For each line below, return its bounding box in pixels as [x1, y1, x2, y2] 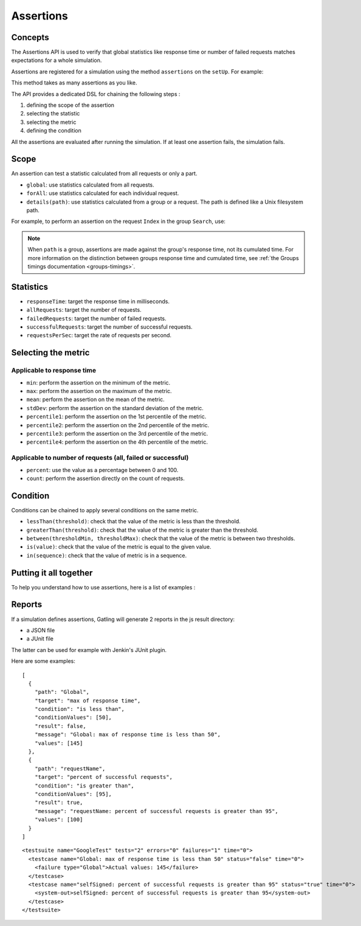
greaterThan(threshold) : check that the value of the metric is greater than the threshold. [26, 526, 258, 533]
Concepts [11, 32, 49, 43]
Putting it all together [11, 568, 93, 578]
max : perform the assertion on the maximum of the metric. [26, 388, 172, 395]
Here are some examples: [11, 657, 76, 665]
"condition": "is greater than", [34, 782, 135, 789]
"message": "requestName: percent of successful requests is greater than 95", [34, 808, 279, 814]
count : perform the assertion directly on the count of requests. [26, 475, 185, 482]
